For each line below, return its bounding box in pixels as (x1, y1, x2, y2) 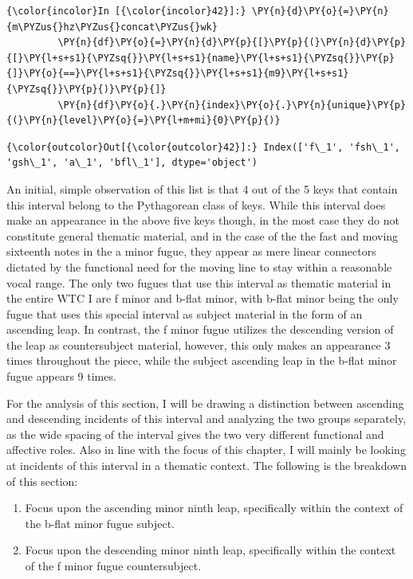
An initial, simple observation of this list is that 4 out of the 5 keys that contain (6, 180, 398, 197)
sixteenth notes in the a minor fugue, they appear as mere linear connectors (6, 243, 376, 260)
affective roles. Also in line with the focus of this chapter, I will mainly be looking (6, 441, 406, 458)
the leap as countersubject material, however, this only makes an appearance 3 (6, 336, 391, 353)
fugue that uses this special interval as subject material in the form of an (6, 305, 363, 322)
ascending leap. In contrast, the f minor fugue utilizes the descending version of (6, 321, 394, 338)
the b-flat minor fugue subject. (25, 514, 175, 531)
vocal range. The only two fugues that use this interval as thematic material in (6, 274, 391, 291)
